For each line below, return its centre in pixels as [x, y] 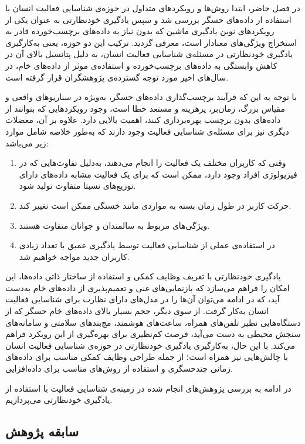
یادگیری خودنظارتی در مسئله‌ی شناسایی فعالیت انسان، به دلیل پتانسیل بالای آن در [149, 54]
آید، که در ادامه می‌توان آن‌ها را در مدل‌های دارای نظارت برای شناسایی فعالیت [143, 299]
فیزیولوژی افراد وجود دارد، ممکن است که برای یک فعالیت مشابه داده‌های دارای [158, 174]
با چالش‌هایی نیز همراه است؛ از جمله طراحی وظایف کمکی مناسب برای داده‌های [147, 357]
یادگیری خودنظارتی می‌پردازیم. [59, 400]
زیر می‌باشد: [27, 143]
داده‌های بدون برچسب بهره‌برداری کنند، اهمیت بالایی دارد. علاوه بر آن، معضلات [143, 120]
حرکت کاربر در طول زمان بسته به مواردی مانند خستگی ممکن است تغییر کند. [155, 205]
